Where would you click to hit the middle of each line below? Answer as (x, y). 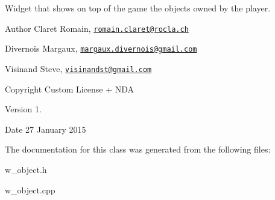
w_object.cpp (30, 189)
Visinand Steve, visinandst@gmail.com (78, 68)
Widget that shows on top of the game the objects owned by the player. (138, 8)
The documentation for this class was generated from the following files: (138, 149)
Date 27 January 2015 (46, 129)
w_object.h (26, 169)
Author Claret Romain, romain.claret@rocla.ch (97, 28)
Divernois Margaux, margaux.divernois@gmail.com (101, 48)
